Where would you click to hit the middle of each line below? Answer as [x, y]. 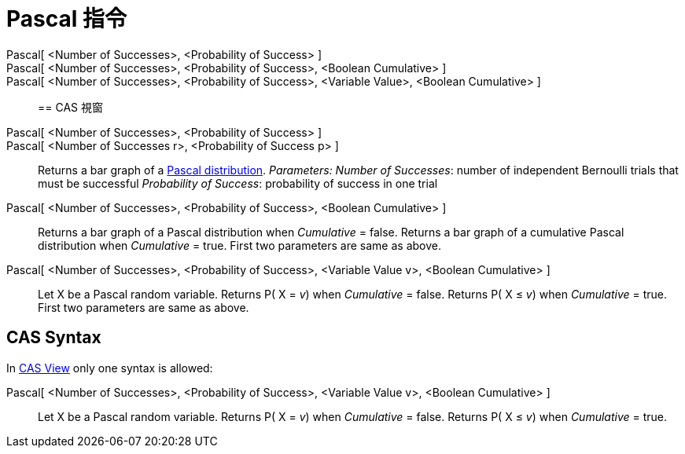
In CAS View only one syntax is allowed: [110, 368]
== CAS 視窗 [70, 107]
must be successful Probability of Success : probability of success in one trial [238, 183]
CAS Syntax [54, 338]
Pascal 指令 [66, 19]
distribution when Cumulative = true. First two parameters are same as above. [239, 245]
